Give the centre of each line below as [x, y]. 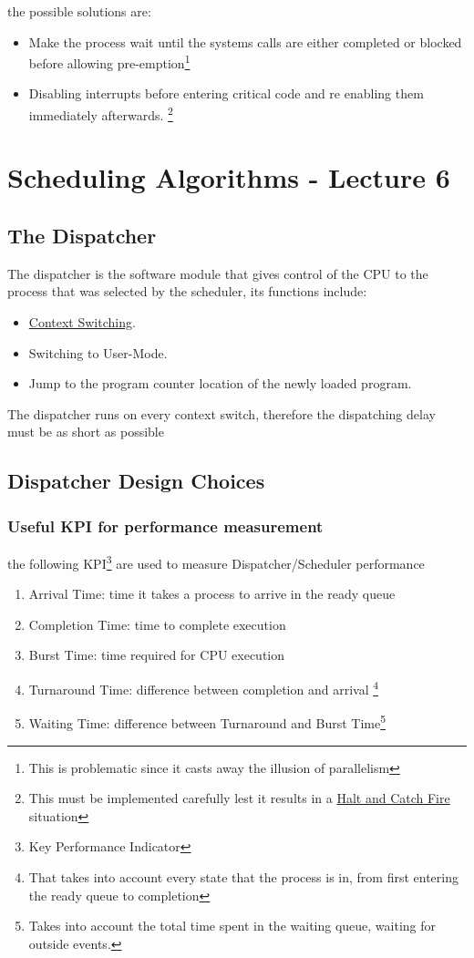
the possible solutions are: [79, 11]
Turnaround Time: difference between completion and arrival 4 [204, 688]
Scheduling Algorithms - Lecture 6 [229, 177]
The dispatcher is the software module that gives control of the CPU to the [218, 273]
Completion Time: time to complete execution [157, 624]
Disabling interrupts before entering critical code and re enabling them [226, 93]
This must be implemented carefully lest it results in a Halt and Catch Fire [239, 798]
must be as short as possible [86, 432]
